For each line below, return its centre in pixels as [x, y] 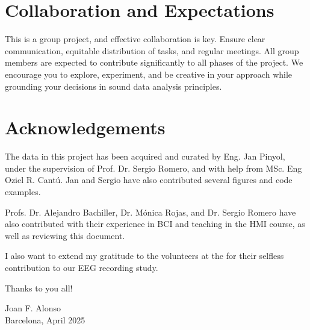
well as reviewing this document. [65, 235]
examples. [23, 191]
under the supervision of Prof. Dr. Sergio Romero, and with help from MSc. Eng [153, 168]
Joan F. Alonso [33, 308]
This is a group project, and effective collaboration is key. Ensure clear [135, 39]
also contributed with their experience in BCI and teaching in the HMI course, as [155, 224]
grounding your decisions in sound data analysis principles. [113, 86]
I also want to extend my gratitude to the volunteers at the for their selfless [144, 256]
